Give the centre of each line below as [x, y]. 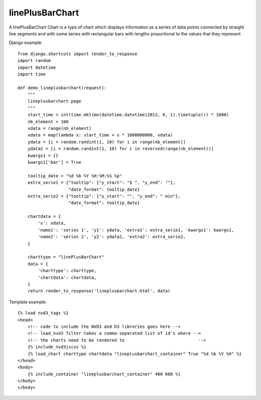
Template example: [28, 302]
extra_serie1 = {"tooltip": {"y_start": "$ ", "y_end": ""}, [101, 183]
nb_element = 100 [48, 122]
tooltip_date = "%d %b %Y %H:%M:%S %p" [75, 176]
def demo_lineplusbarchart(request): [62, 88]
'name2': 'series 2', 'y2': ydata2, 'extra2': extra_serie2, [112, 237]
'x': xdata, [52, 223]
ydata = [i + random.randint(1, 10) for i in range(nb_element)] [107, 142]
